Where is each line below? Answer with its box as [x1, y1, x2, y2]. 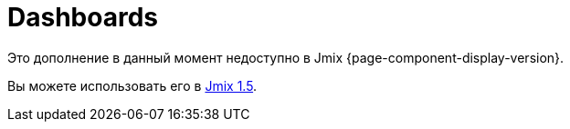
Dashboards [7, 2, 158, 33]
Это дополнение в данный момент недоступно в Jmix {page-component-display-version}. [7, 49, 565, 65]
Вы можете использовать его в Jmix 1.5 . [7, 77, 258, 94]
